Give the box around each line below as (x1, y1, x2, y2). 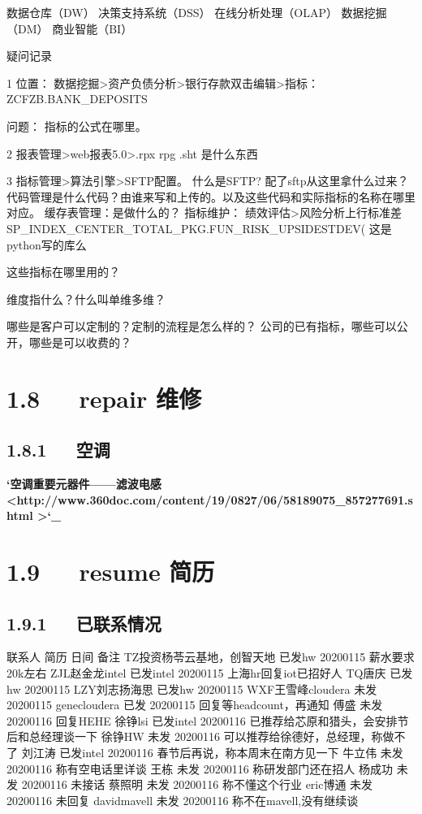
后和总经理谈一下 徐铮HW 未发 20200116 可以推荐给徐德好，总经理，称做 (6, 728, 394, 745)
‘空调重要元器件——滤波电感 (6, 475, 161, 492)
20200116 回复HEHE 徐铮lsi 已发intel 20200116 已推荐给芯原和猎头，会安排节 (6, 712, 409, 729)
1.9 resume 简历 (6, 555, 215, 588)
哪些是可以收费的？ (28, 333, 131, 350)
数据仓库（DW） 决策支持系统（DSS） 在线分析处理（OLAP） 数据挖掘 (6, 4, 387, 20)
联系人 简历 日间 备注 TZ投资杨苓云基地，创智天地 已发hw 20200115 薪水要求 (6, 648, 415, 665)
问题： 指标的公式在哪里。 (6, 117, 147, 134)
